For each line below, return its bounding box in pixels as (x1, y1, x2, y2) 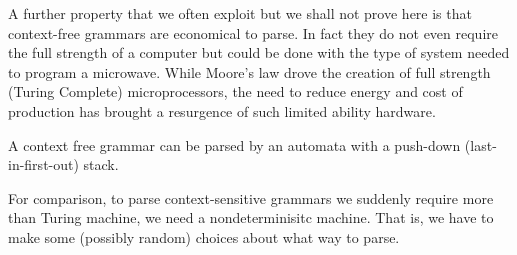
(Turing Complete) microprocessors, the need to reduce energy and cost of (8, 81, 463, 102)
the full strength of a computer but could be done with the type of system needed (8, 42, 510, 63)
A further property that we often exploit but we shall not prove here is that (8, 3, 472, 23)
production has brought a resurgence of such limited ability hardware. (8, 100, 436, 121)
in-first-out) (8, 154, 79, 175)
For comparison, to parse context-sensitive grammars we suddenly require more (8, 187, 494, 208)
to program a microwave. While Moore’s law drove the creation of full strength (8, 61, 491, 82)
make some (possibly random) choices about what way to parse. (8, 226, 400, 247)
